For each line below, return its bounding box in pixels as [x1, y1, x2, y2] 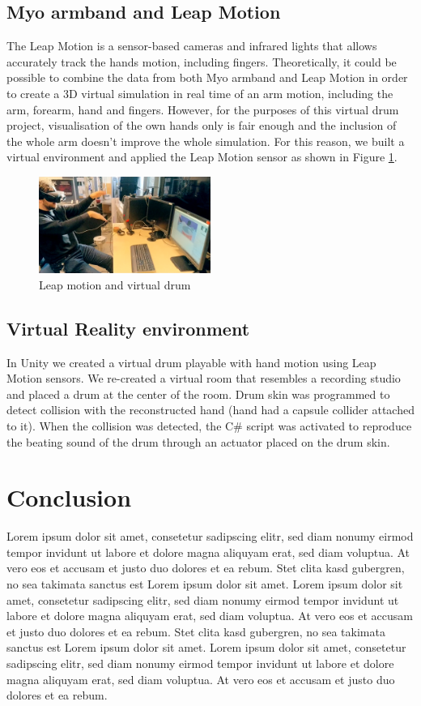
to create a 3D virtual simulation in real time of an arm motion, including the [6, 84, 393, 101]
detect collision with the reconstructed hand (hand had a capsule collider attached [6, 401, 415, 418]
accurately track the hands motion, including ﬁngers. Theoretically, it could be [6, 53, 397, 70]
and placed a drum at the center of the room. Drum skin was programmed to [6, 385, 390, 402]
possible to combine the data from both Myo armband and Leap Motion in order [6, 69, 408, 86]
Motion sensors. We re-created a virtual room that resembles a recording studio [6, 370, 401, 387]
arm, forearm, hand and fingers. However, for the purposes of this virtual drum [6, 101, 399, 118]
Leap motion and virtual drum [39, 276, 191, 293]
